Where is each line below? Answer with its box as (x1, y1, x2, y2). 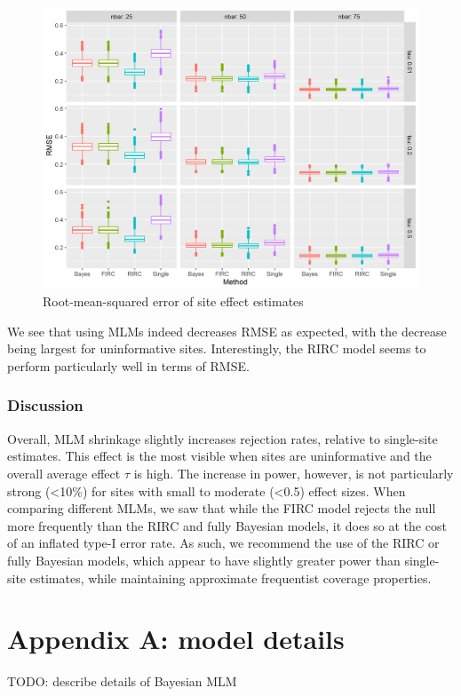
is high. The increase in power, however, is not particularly (133, 463, 454, 482)
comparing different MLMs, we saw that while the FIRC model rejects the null (7, 499, 436, 518)
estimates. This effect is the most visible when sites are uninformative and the (7, 447, 432, 465)
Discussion (7, 394, 83, 416)
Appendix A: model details (7, 621, 345, 657)
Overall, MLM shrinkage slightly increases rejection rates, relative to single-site (7, 429, 438, 447)
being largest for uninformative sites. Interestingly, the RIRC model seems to (7, 339, 426, 358)
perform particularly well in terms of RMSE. (7, 356, 250, 375)
